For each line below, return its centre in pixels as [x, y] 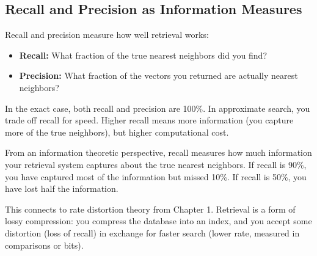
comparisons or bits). [44, 245]
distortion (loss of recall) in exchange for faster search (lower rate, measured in [152, 232]
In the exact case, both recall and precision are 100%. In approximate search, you [158, 108]
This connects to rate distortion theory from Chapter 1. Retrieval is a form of [150, 209]
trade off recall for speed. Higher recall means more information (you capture [149, 120]
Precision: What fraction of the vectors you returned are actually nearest [158, 75]
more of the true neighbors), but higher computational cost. [117, 132]
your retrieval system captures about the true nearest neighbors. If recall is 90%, [156, 164]
